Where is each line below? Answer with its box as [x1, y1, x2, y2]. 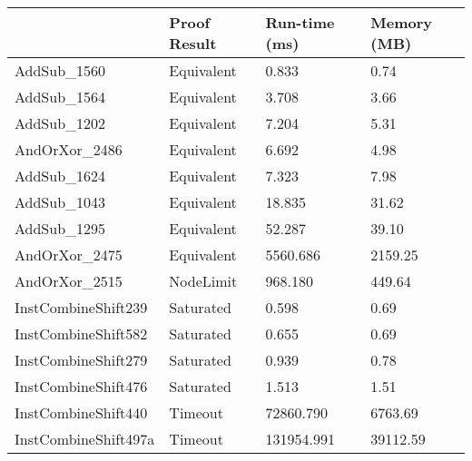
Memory [370, 12, 433, 33]
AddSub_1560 [15, 60, 106, 81]
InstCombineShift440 [15, 402, 148, 423]
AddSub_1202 [15, 113, 106, 133]
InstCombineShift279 [15, 349, 148, 370]
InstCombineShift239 [15, 297, 148, 318]
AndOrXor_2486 [15, 139, 123, 160]
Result [169, 33, 217, 54]
